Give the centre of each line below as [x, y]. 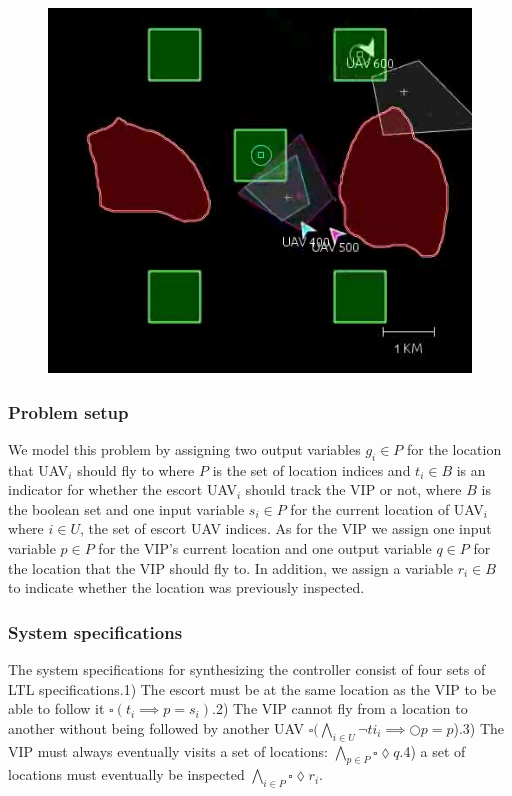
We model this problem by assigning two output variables [184, 448]
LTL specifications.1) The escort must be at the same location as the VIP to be [252, 688]
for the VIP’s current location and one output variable [265, 548]
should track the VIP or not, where [353, 489]
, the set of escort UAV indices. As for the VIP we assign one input [285, 528]
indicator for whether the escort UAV [122, 489]
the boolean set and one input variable [126, 508]
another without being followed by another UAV [156, 727]
